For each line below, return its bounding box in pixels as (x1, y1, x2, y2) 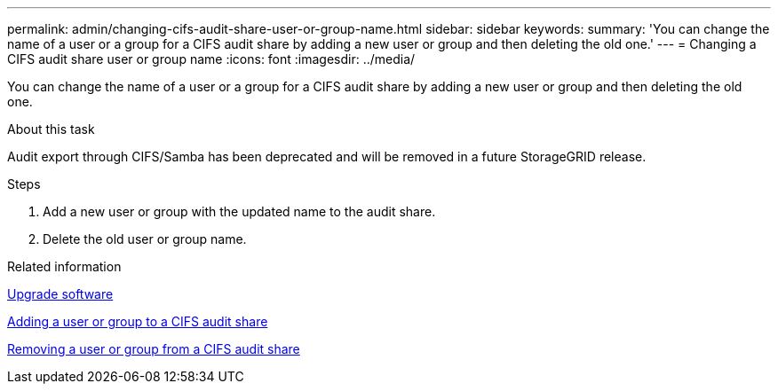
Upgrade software (7, 286, 114, 301)
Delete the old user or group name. (43, 231, 247, 246)
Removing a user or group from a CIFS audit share (7, 341, 300, 356)
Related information (7, 259, 122, 274)
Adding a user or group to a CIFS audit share (7, 314, 268, 329)
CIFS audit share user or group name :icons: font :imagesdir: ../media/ (7, 51, 416, 66)
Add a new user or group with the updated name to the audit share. (43, 204, 436, 219)
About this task (7, 121, 95, 137)
